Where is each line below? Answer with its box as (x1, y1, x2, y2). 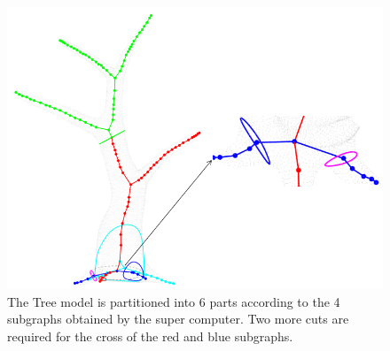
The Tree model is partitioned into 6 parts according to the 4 (7, 292, 340, 310)
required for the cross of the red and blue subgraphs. (7, 326, 293, 345)
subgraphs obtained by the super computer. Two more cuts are (7, 309, 349, 328)
